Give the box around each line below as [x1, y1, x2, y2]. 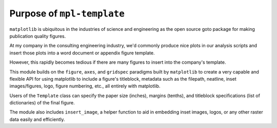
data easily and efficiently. [9, 116, 65, 122]
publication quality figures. [9, 33, 66, 39]
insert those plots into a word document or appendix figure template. [9, 49, 155, 56]
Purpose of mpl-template [9, 8, 125, 19]
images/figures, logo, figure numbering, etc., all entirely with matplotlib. [9, 83, 161, 89]
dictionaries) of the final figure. [9, 100, 75, 106]
